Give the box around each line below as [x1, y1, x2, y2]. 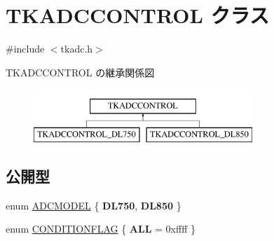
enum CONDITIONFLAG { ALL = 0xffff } [6, 221, 196, 236]
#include [6, 41, 45, 56]
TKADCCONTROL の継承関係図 [6, 64, 155, 79]
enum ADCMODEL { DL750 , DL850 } [6, 198, 181, 212]
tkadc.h [60, 41, 93, 56]
